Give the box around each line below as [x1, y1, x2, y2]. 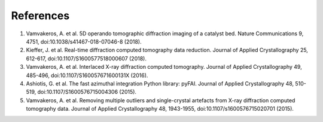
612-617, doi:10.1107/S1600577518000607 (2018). [26, 54, 147, 62]
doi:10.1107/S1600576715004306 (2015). [37, 89, 137, 96]
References [11, 9, 70, 22]
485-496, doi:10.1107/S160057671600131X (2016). [26, 72, 148, 79]
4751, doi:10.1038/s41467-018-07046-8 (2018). [26, 38, 142, 45]
